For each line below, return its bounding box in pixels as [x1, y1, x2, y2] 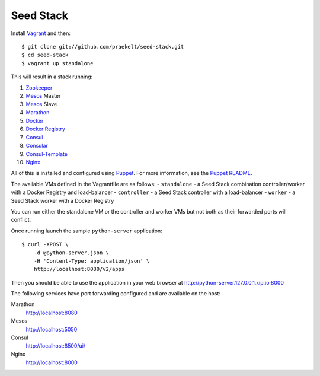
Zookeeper [25, 84, 53, 91]
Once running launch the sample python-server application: [11, 227, 162, 234]
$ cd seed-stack [21, 52, 69, 59]
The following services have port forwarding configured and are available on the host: [11, 290, 220, 297]
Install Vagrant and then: [11, 30, 71, 37]
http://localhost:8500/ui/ [25, 342, 86, 349]
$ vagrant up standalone [21, 60, 94, 66]
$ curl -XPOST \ [21, 241, 69, 248]
